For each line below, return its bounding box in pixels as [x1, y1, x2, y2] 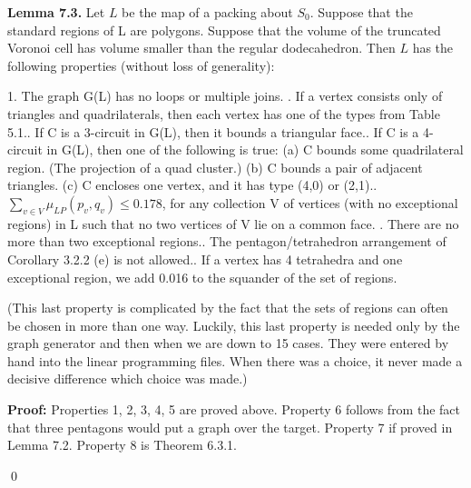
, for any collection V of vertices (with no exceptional [162, 193, 458, 212]
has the [412, 38, 454, 57]
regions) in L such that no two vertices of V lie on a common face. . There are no [7, 214, 459, 233]
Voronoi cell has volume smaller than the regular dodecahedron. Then [7, 38, 396, 57]
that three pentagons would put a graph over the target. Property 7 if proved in [7, 417, 453, 436]
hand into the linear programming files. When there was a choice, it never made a [7, 351, 463, 370]
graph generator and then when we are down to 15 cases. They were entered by [7, 334, 449, 353]
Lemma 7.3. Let [7, 3, 105, 21]
